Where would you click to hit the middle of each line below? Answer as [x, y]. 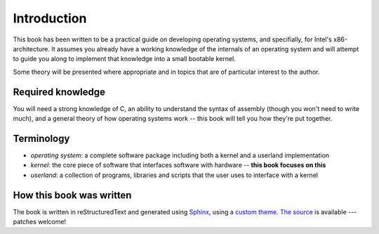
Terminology [41, 138]
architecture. [32, 48]
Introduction [50, 18]
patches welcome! [40, 222]
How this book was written [72, 195]
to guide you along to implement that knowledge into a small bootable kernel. [125, 59]
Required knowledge [59, 92]
